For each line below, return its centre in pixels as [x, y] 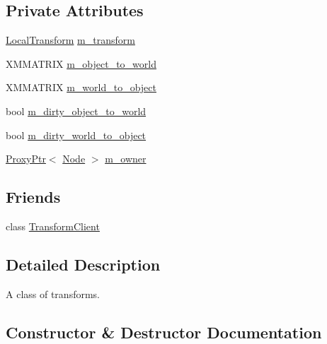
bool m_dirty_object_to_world [76, 111]
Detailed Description [83, 264]
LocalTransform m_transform [70, 40]
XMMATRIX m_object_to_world [81, 63]
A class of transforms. [53, 293]
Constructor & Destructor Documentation [164, 332]
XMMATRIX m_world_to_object [81, 87]
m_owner [126, 159]
